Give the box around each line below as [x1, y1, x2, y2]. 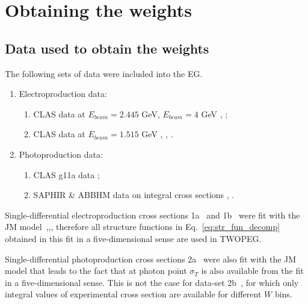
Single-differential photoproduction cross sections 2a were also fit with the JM [5, 252, 297, 265]
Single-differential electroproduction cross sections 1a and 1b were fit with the [5, 208, 300, 221]
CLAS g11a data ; [33, 168, 100, 181]
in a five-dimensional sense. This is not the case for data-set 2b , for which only [5, 276, 299, 288]
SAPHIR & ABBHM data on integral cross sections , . [33, 188, 235, 201]
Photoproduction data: [19, 147, 103, 160]
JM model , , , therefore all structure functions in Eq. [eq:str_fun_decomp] [5, 220, 280, 233]
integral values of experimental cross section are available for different [5, 288, 262, 300]
